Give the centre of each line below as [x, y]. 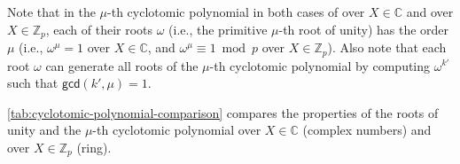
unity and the [44, 130]
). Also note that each [387, 47]
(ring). [94, 147]
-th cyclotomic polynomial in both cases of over [236, 12]
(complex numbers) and [367, 130]
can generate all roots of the [122, 65]
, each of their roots [99, 29]
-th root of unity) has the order [364, 29]
